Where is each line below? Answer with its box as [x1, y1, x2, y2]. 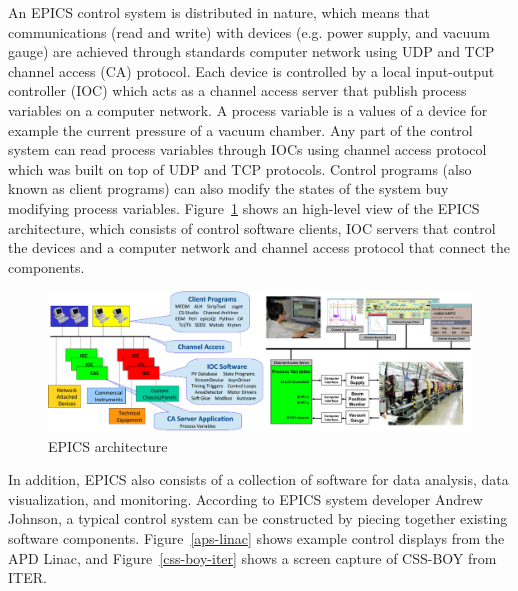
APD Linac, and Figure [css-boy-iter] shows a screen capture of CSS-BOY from [8, 547, 497, 568]
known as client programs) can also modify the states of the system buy [8, 178, 449, 199]
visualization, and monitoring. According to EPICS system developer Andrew [8, 488, 483, 509]
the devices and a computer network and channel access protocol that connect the [8, 237, 510, 258]
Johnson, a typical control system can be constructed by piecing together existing [8, 508, 508, 529]
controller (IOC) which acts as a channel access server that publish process [8, 80, 467, 101]
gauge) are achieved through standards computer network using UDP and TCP [8, 41, 495, 62]
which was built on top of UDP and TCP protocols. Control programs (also [8, 158, 472, 179]
